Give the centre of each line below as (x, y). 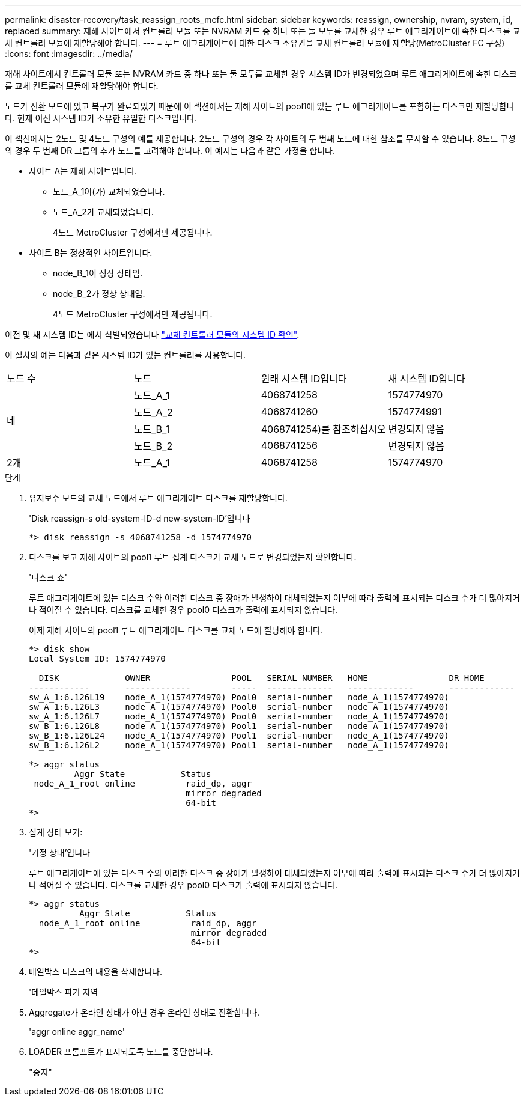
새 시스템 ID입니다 (427, 379)
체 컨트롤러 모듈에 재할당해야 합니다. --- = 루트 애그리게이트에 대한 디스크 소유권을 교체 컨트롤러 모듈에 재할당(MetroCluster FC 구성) (255, 43)
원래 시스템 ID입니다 (304, 379)
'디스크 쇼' (48, 577)
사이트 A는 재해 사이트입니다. (83, 171)
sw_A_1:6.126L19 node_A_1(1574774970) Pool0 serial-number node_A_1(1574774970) (239, 697)
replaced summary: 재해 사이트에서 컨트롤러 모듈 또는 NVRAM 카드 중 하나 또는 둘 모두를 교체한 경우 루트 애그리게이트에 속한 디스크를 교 (263, 31)
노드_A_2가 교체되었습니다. (103, 212)
